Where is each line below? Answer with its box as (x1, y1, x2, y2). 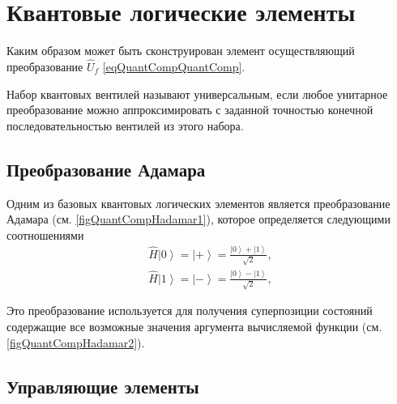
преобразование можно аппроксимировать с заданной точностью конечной (6, 101, 374, 118)
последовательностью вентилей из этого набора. (6, 117, 244, 134)
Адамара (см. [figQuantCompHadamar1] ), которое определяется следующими (6, 211, 391, 228)
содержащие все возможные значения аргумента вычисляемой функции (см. (6, 317, 382, 334)
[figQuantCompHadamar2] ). (6, 334, 145, 351)
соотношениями (6, 226, 84, 243)
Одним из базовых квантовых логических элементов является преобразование (6, 194, 391, 211)
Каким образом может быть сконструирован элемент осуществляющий (6, 42, 355, 59)
